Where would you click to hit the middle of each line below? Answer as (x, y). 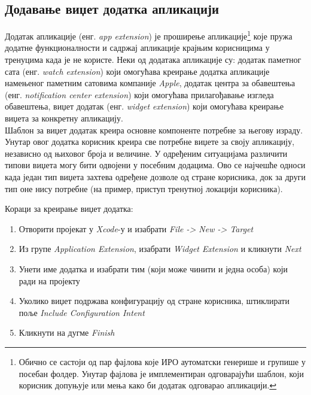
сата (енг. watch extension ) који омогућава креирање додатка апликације (137, 71)
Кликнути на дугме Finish (67, 332)
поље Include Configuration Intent (82, 312)
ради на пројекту (49, 280)
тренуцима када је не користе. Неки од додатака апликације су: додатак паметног (153, 60)
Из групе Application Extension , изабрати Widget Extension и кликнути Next (160, 249)
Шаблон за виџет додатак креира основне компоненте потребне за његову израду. (154, 130)
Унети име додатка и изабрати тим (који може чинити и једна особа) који (153, 268)
